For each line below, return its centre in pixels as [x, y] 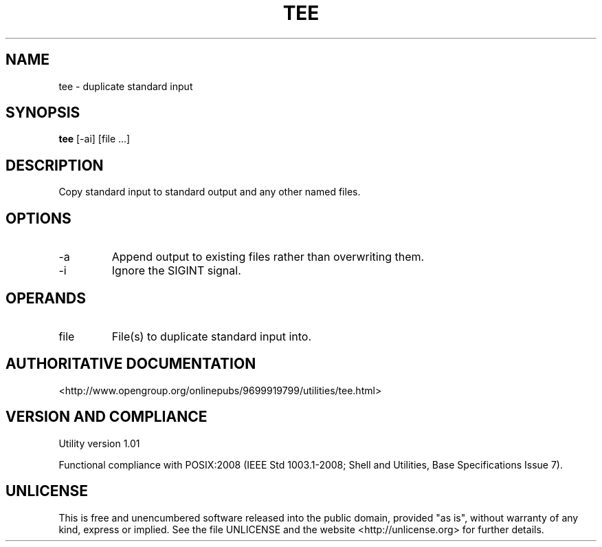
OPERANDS [46, 298]
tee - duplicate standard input [126, 86]
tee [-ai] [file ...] [94, 139]
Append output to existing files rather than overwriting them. [268, 257]
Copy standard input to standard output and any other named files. [210, 192]
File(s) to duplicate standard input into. [212, 336]
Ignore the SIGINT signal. [176, 271]
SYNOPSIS [43, 113]
